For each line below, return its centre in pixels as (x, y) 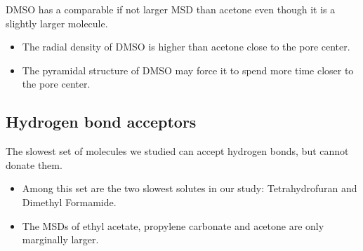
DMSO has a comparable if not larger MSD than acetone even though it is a (171, 9)
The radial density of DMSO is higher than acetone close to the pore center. (186, 47)
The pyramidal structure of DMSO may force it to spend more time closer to (188, 70)
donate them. (34, 164)
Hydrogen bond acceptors (101, 122)
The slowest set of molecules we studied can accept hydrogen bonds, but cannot (177, 151)
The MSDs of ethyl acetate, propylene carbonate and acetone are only (173, 225)
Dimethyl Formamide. (69, 202)
